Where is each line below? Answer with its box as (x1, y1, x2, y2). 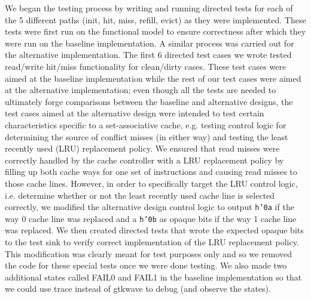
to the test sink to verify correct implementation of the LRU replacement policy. (5, 236, 299, 248)
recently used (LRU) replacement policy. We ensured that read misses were (5, 142, 280, 155)
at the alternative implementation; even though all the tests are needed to (5, 84, 276, 96)
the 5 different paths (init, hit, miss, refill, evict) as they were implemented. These (5, 13, 306, 26)
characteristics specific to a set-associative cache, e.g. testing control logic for (5, 118, 286, 131)
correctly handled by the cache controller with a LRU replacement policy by (5, 153, 284, 166)
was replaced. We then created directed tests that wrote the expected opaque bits (5, 224, 304, 236)
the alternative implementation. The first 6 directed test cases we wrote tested (5, 48, 292, 61)
